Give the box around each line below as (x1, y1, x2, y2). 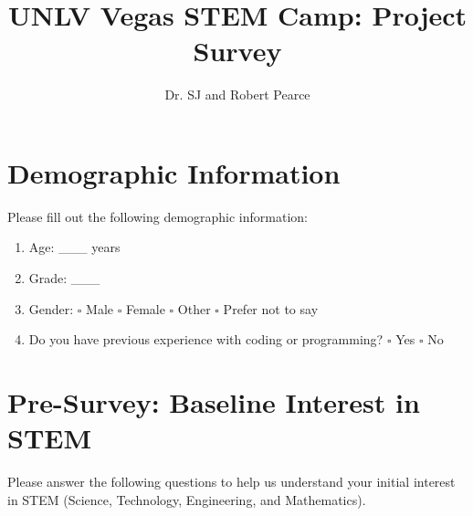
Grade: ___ (28, 269, 100, 288)
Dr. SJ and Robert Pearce (164, 85, 310, 104)
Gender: (28, 299, 74, 318)
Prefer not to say (223, 299, 319, 318)
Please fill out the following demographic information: (7, 206, 308, 226)
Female (125, 299, 165, 318)
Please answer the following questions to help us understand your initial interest (7, 472, 456, 491)
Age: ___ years (28, 237, 121, 257)
